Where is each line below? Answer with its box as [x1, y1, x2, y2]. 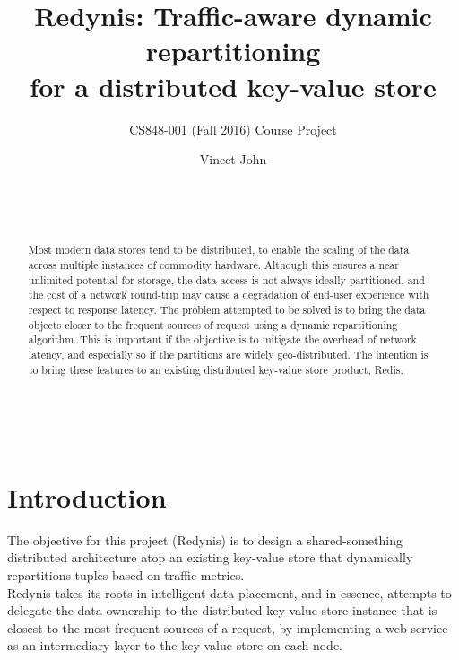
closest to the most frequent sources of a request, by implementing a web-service [7, 618, 448, 637]
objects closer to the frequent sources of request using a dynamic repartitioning [28, 317, 398, 332]
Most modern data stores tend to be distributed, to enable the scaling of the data [28, 242, 410, 257]
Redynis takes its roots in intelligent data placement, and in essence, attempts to [7, 583, 452, 602]
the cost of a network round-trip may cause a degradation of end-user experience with [28, 287, 429, 302]
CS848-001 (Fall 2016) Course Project [129, 119, 337, 138]
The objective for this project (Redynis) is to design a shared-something [7, 530, 403, 549]
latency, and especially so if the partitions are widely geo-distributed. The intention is [28, 346, 429, 361]
